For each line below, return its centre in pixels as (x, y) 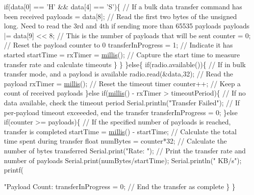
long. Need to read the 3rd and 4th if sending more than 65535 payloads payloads (127, 26)
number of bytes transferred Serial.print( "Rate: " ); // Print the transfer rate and (125, 150)
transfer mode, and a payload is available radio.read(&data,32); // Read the (119, 74)
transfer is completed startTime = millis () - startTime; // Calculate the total (120, 131)
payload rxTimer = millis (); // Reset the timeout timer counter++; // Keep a (122, 83)
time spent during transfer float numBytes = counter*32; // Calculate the (115, 141)
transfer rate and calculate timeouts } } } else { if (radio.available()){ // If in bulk (125, 64)
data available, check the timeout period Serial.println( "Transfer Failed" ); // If (122, 102)
